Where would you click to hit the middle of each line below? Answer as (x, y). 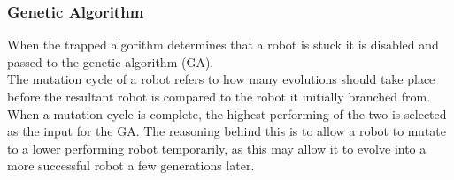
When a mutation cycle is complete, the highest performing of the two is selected (227, 113)
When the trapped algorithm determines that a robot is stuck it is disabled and (223, 45)
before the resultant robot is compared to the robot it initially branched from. (219, 96)
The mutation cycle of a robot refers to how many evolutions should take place (221, 79)
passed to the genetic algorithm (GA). (111, 61)
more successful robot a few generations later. (131, 165)
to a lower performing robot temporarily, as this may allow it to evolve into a (217, 148)
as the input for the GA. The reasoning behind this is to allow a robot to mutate (227, 131)
